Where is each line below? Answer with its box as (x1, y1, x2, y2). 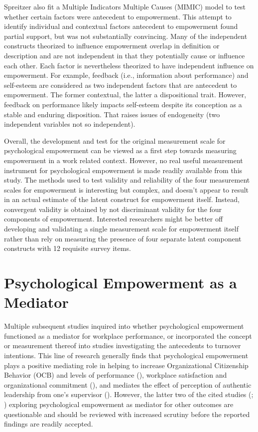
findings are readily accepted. (4, 419, 93, 429)
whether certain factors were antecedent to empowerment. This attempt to (4, 11, 232, 21)
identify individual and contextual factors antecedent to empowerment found (4, 21, 238, 31)
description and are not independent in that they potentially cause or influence (4, 50, 245, 60)
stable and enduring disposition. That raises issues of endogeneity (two (4, 109, 220, 119)
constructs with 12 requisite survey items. (4, 243, 131, 253)
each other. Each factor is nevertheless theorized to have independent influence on (4, 60, 254, 70)
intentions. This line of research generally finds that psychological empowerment (4, 350, 249, 360)
